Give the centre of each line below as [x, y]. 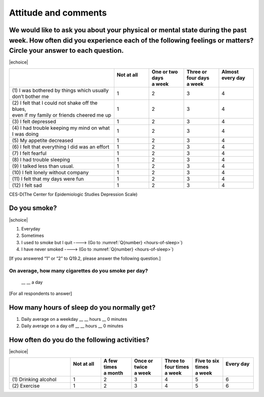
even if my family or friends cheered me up [62, 115]
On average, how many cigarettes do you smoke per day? [79, 271]
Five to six [207, 361]
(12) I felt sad [27, 185]
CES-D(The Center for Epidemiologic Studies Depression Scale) [73, 194]
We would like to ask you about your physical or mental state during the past [128, 30]
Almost [230, 72]
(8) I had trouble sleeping [41, 160]
